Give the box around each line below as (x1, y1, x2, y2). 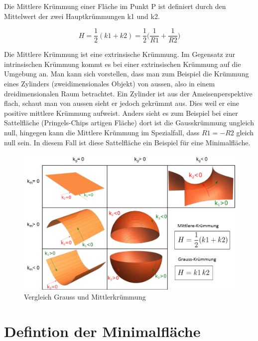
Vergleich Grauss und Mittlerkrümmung (24, 292, 146, 302)
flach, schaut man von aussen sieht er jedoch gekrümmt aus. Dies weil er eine (4, 98, 240, 108)
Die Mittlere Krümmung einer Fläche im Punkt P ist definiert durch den (4, 1, 226, 11)
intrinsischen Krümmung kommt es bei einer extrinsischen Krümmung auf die (4, 58, 241, 69)
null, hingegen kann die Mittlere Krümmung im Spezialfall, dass (4, 127, 200, 137)
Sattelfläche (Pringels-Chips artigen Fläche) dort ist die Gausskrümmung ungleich (4, 117, 254, 128)
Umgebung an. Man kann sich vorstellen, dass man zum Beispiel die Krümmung (4, 68, 249, 79)
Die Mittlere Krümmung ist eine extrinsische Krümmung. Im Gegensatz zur (4, 49, 235, 59)
